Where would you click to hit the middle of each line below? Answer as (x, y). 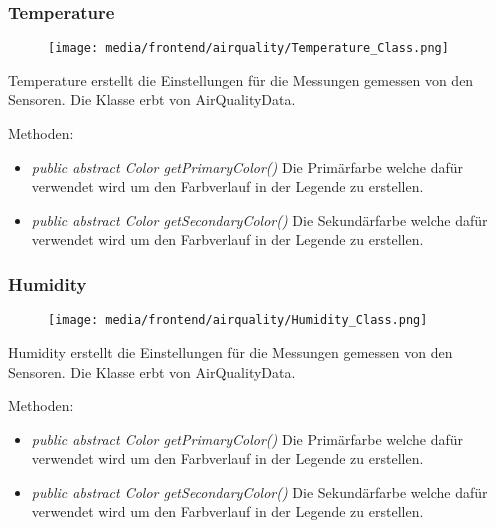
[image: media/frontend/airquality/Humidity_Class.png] (238, 320)
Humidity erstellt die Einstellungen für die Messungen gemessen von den (230, 351)
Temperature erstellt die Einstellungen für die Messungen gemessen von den (241, 79)
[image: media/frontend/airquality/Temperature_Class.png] (248, 48)
